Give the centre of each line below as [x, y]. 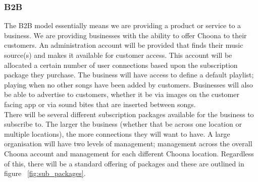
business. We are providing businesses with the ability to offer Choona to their [125, 35]
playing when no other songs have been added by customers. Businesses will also [128, 84]
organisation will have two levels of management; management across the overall [128, 144]
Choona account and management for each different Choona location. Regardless [129, 153]
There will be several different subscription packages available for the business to [129, 114]
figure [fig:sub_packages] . [45, 173]
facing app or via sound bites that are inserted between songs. [100, 104]
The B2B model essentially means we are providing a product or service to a [123, 25]
